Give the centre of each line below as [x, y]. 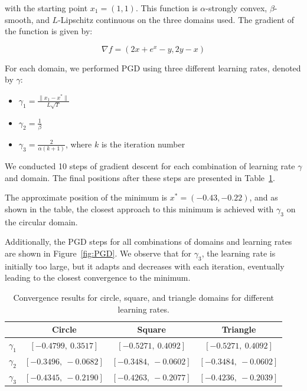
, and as [264, 197]
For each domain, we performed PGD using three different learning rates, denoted [153, 68]
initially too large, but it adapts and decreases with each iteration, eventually [145, 266]
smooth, [19, 19]
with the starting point [46, 8]
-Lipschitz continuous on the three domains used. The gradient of [176, 19]
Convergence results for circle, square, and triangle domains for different [144, 297]
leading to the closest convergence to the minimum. [98, 277]
